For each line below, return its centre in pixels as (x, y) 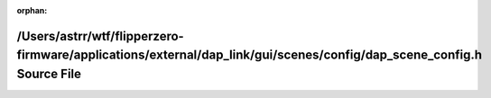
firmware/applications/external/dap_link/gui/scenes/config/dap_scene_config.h (250, 55)
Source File (49, 74)
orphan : (32, 10)
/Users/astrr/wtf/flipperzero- (100, 36)
